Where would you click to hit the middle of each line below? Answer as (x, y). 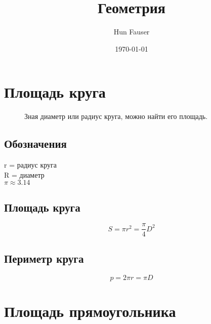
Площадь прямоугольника (90, 311)
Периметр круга (44, 258)
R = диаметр (24, 174)
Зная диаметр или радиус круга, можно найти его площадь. (116, 116)
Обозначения (35, 144)
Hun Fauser (132, 32)
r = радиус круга (30, 165)
